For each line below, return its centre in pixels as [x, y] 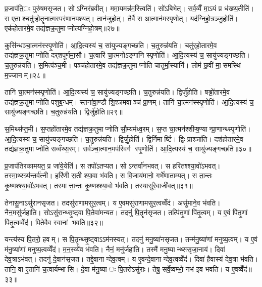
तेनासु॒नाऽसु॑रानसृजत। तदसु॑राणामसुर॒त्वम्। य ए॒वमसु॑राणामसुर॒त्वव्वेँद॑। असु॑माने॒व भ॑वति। [113, 202]
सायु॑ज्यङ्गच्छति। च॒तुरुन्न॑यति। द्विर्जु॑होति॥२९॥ [64, 112]
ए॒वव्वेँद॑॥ [242, 269]
